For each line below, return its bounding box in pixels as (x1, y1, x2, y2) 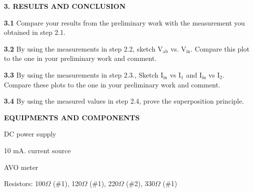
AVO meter (4, 162, 38, 172)
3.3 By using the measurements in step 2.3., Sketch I (4, 69, 163, 80)
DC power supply (4, 129, 56, 139)
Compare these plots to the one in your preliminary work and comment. (4, 79, 221, 89)
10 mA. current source (4, 145, 71, 155)
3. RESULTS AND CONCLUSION (4, 1, 126, 11)
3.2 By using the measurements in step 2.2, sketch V (4, 43, 163, 54)
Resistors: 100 (4, 178, 46, 189)
